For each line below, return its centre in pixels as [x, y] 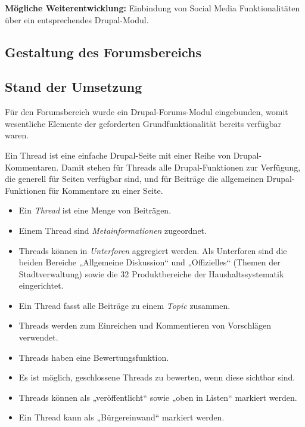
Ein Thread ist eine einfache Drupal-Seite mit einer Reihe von [118, 155]
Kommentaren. [32, 167]
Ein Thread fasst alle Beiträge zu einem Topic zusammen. [125, 305]
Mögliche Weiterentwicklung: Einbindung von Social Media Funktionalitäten [152, 8]
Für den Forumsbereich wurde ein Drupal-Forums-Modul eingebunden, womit [147, 112]
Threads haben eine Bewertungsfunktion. [94, 357]
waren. [17, 135]
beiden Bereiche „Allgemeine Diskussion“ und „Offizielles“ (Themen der [150, 262]
